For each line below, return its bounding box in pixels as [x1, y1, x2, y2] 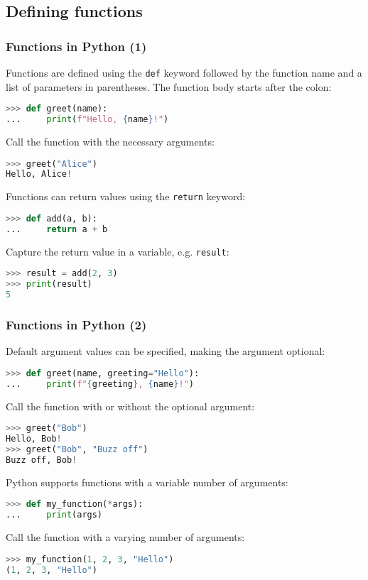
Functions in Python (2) [6, 315, 147, 333]
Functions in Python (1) [6, 37, 147, 55]
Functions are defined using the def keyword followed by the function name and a [6, 65, 362, 80]
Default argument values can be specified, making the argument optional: [6, 344, 325, 359]
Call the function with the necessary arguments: [6, 134, 215, 148]
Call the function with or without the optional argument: [6, 398, 255, 413]
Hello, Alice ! [6, 169, 72, 180]
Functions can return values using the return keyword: [6, 189, 246, 204]
